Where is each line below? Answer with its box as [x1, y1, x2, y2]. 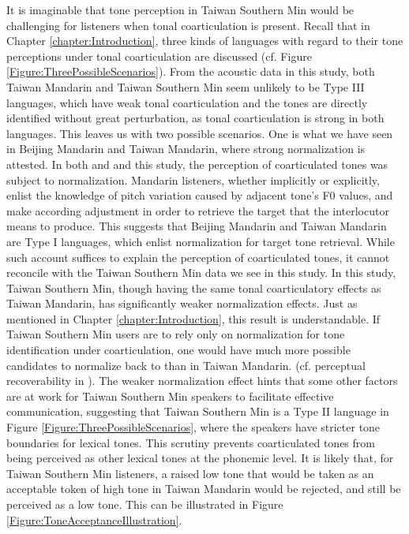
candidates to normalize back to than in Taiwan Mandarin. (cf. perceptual [6, 357, 366, 373]
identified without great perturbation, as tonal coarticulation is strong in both [6, 110, 385, 126]
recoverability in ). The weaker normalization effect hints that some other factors [6, 372, 398, 389]
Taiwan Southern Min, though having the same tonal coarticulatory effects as [6, 279, 381, 296]
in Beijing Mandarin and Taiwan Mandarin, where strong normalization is [6, 140, 366, 157]
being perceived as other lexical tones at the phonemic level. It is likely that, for [6, 450, 394, 466]
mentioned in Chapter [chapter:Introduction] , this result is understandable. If [6, 310, 381, 327]
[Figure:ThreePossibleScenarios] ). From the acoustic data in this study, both [6, 63, 375, 80]
